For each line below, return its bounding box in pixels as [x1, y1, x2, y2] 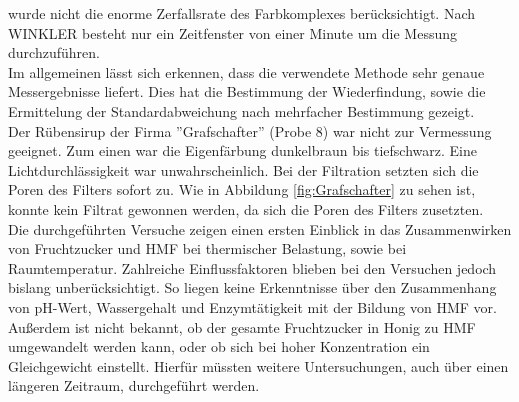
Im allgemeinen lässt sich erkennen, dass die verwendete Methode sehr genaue [8, 61, 485, 82]
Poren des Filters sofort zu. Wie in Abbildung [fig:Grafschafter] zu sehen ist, [8, 179, 476, 200]
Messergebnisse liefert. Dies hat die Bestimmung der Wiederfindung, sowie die [8, 81, 486, 102]
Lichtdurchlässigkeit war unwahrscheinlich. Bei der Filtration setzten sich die [8, 159, 479, 180]
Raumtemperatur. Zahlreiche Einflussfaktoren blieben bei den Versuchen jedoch [8, 257, 497, 278]
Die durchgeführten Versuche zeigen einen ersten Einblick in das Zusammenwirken [8, 218, 512, 239]
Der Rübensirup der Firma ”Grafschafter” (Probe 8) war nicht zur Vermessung [8, 120, 492, 141]
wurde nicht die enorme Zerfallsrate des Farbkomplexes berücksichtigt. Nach [8, 3, 475, 23]
